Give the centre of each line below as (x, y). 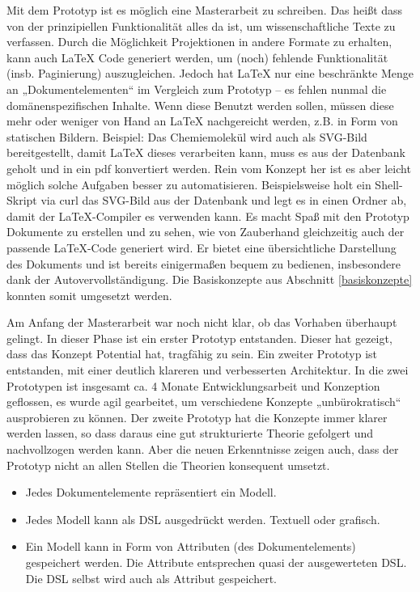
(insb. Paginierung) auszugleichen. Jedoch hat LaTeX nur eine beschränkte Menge (210, 73)
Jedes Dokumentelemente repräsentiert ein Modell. (151, 492)
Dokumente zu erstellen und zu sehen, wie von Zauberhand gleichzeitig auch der (206, 232)
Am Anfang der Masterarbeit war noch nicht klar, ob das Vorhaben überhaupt (202, 322)
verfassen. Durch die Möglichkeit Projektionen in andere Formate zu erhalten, (199, 42)
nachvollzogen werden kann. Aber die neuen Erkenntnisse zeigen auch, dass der (203, 449)
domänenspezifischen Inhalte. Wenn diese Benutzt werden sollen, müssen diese (200, 105)
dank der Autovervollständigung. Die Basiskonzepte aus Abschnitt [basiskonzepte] (210, 279)
